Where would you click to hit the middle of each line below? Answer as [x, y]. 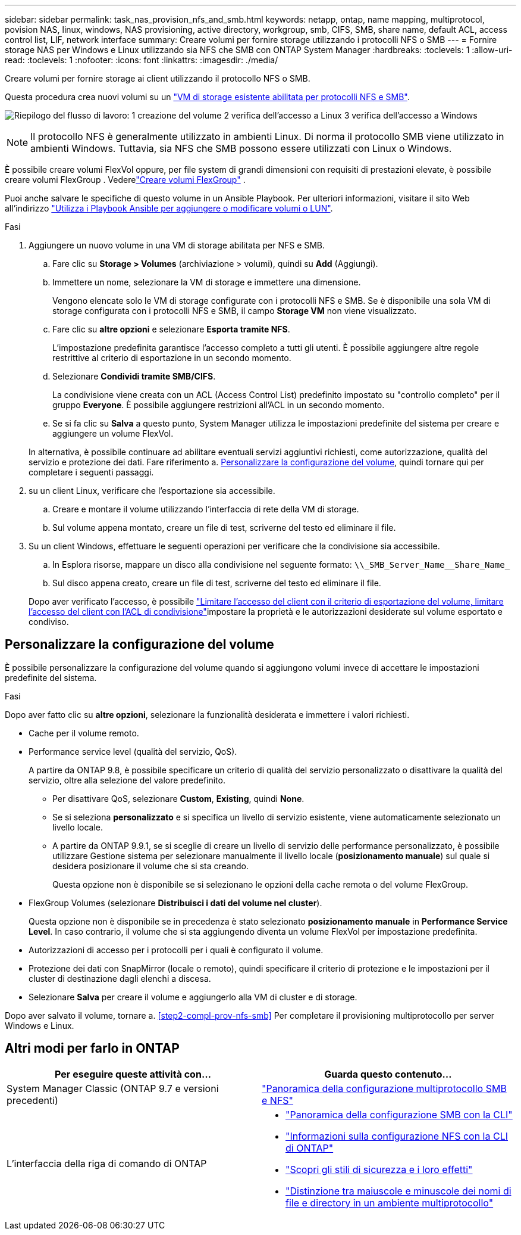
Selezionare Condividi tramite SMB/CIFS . [134, 376]
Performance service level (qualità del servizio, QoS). [133, 751]
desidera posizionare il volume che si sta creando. [150, 866]
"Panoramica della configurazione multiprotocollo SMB [384, 1088]
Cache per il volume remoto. [84, 733]
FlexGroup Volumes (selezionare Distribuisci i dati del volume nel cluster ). [175, 903]
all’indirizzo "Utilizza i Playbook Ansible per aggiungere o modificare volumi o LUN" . [169, 208]
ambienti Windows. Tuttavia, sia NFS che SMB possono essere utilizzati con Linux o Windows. [241, 148]
